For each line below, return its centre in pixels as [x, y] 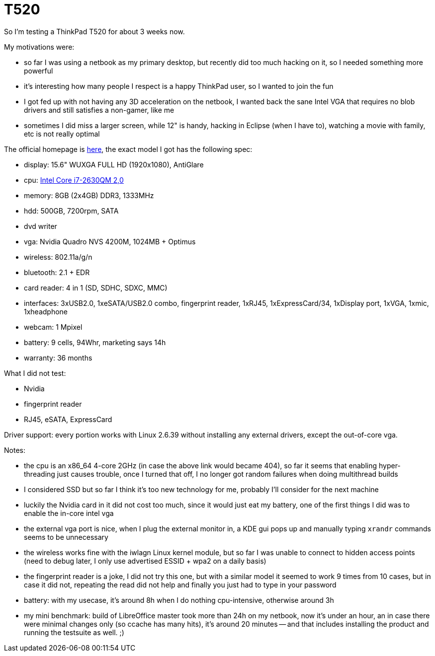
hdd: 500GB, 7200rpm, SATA [71, 211]
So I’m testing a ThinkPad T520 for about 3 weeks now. [94, 31]
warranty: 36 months [58, 358]
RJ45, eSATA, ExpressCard [68, 419]
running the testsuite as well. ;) [74, 632]
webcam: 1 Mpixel [53, 327]
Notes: [15, 450]
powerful [39, 71]
